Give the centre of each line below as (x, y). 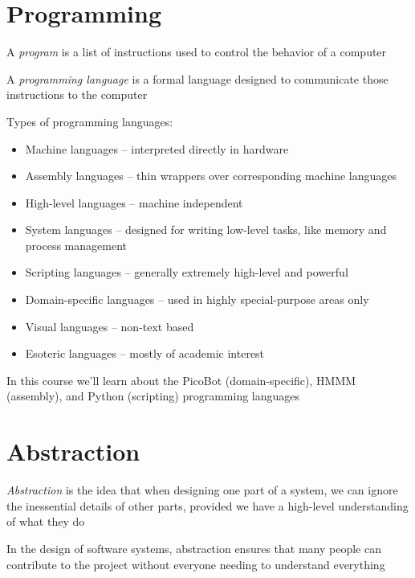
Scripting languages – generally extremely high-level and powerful (187, 272)
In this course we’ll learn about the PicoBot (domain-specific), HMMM (181, 380)
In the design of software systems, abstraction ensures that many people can (194, 548)
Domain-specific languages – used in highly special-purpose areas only (197, 299)
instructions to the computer (77, 94)
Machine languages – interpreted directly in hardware (157, 148)
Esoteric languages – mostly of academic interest (145, 353)
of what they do (46, 521)
